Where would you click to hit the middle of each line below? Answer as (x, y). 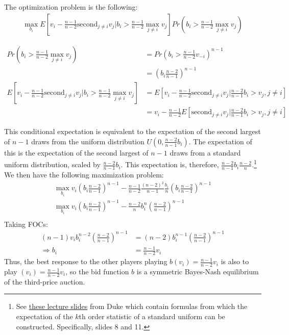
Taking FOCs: (26, 224)
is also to (235, 261)
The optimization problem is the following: (71, 7)
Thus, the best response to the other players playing (86, 261)
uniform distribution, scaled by (52, 164)
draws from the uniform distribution (88, 141)
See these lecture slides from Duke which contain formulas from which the (132, 306)
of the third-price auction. (45, 281)
